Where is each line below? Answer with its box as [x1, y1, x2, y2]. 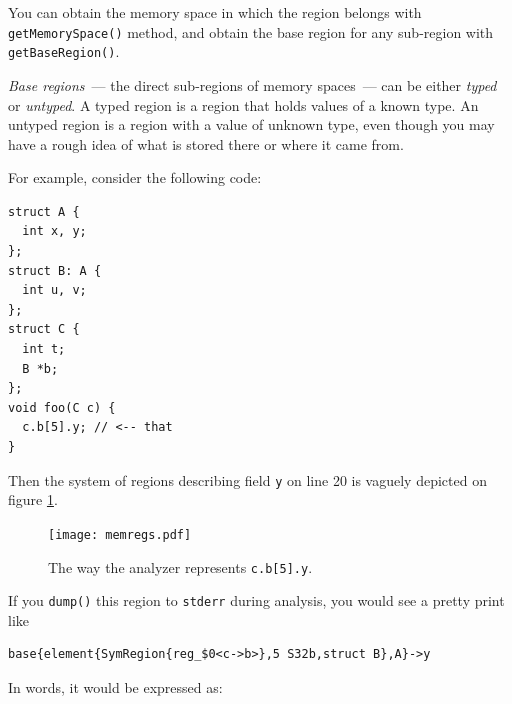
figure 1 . [8, 489, 58, 510]
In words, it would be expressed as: [8, 677, 223, 697]
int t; [22, 342, 66, 357]
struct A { [8, 204, 80, 219]
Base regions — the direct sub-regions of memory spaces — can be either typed [8, 74, 497, 95]
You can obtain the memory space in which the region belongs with [8, 2, 422, 22]
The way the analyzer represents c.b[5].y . [48, 556, 313, 577]
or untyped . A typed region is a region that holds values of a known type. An [8, 94, 479, 115]
